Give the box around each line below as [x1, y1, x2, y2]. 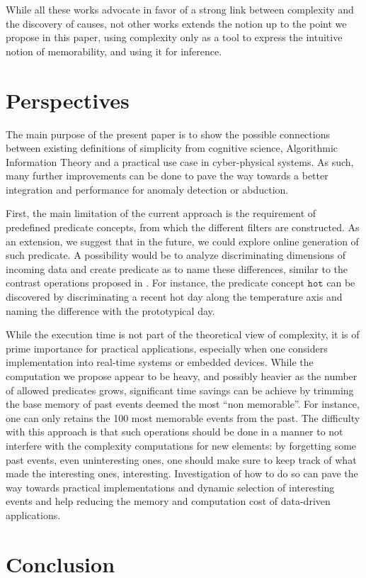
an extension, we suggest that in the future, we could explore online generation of [6, 233, 359, 248]
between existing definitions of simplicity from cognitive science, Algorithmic [6, 140, 338, 155]
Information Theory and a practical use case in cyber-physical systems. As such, [6, 154, 354, 169]
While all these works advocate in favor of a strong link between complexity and [6, 2, 354, 16]
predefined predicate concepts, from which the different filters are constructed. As [6, 220, 360, 235]
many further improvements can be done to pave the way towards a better [6, 168, 328, 183]
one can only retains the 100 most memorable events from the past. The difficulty [6, 410, 360, 425]
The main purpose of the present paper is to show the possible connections [6, 126, 330, 141]
